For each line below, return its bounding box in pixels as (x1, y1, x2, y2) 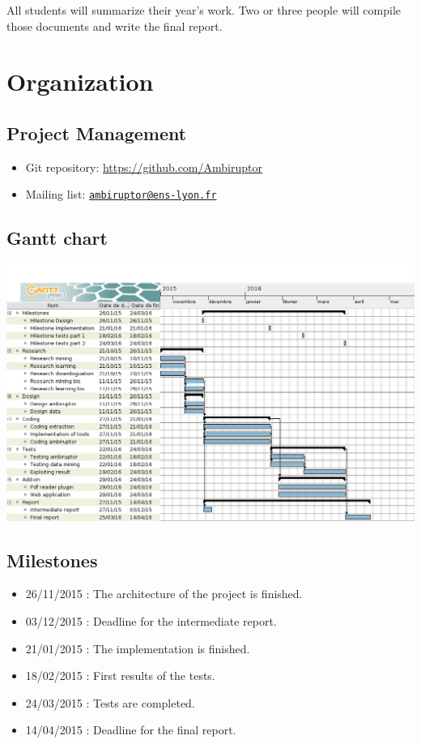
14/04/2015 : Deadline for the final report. (25, 721, 236, 738)
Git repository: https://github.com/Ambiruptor (25, 158, 262, 175)
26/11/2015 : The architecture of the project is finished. (25, 585, 303, 602)
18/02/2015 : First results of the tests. (25, 667, 215, 684)
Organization (6, 65, 154, 98)
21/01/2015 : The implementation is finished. (25, 639, 250, 656)
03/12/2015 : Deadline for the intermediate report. (25, 613, 277, 630)
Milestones (6, 547, 98, 572)
